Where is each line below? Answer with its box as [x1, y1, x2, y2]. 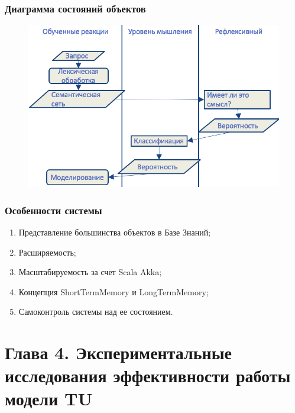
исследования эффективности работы [5, 363, 291, 388]
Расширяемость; [18, 246, 76, 258]
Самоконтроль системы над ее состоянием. [18, 305, 173, 318]
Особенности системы [5, 202, 102, 217]
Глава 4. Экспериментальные [5, 340, 232, 364]
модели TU [5, 386, 93, 411]
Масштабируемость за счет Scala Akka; [18, 266, 162, 278]
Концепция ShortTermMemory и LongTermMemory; [18, 285, 209, 298]
